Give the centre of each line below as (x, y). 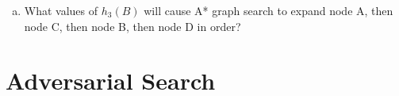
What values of (61, 10)
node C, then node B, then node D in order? (132, 26)
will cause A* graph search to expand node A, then (269, 10)
